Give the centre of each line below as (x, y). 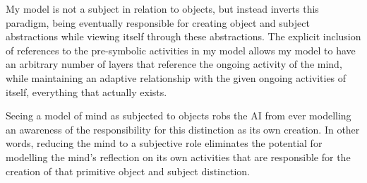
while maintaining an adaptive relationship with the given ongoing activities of (176, 77)
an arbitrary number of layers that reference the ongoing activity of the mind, (174, 64)
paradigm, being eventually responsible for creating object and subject (158, 22)
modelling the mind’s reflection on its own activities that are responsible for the (178, 157)
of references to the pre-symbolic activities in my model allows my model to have (181, 50)
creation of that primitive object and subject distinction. (128, 171)
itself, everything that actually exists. (86, 91)
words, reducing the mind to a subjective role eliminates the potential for (164, 143)
